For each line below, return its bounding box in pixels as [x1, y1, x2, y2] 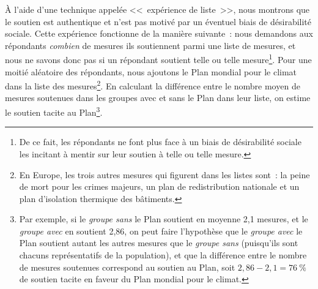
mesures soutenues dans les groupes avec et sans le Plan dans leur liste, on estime [5, 91, 311, 104]
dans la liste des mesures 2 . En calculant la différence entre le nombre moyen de [5, 78, 300, 92]
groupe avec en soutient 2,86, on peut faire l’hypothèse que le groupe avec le [19, 224, 303, 237]
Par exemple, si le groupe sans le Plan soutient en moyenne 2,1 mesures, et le [19, 212, 308, 225]
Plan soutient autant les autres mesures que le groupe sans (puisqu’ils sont [19, 236, 298, 249]
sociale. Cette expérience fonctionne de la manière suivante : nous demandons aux [5, 27, 313, 40]
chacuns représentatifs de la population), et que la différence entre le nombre [19, 249, 307, 261]
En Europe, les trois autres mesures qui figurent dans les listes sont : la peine [19, 168, 310, 181]
